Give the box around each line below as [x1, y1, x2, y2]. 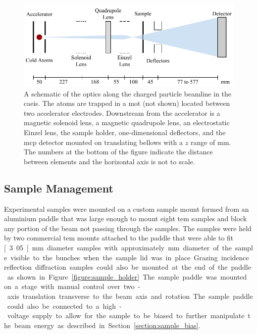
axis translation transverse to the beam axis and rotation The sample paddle [7, 291, 253, 301]
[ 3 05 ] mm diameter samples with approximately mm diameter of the [4, 242, 232, 253]
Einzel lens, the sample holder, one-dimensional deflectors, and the [24, 127, 226, 138]
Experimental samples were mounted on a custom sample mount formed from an [4, 203, 249, 214]
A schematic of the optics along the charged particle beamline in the [24, 88, 232, 98]
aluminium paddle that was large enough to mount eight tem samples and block [4, 213, 247, 224]
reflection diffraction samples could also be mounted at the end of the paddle [4, 262, 251, 272]
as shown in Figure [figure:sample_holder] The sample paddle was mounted [7, 271, 247, 282]
